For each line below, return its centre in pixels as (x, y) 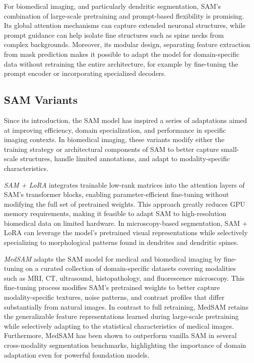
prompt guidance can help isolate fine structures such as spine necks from (114, 35)
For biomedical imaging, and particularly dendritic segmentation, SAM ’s (112, 6)
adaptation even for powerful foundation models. (77, 354)
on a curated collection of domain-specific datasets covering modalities (131, 268)
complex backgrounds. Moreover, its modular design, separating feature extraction (127, 44)
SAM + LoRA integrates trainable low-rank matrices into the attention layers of (124, 184)
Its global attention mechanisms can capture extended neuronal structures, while (125, 25)
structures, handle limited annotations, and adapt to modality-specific (125, 158)
